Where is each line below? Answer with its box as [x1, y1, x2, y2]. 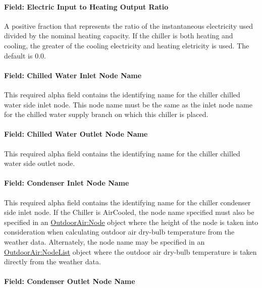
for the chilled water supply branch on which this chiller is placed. [4, 109, 208, 120]
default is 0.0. [4, 50, 46, 61]
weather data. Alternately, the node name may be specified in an [4, 236, 205, 247]
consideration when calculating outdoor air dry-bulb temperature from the [4, 226, 235, 237]
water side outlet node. [4, 158, 75, 168]
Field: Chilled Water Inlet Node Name [4, 70, 142, 80]
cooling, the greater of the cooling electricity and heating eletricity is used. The [4, 40, 249, 50]
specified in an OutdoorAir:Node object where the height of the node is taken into [4, 216, 258, 227]
